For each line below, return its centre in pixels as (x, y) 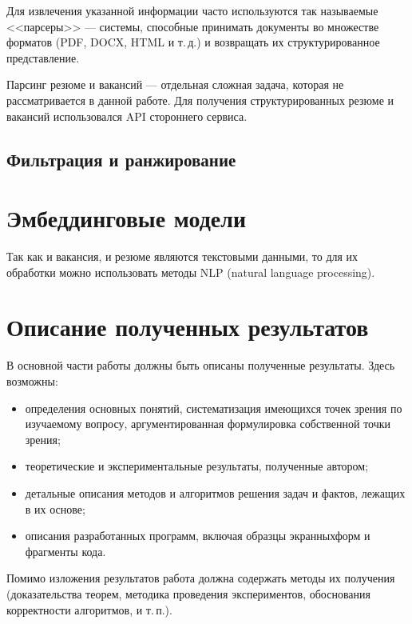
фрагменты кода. (65, 551)
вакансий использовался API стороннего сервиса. (127, 116)
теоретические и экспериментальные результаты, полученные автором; (197, 466)
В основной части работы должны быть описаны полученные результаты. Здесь (201, 365)
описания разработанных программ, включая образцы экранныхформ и (198, 536)
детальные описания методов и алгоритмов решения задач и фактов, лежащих (215, 492)
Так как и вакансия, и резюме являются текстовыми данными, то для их (182, 256)
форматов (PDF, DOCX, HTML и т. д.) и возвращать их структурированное (193, 42)
